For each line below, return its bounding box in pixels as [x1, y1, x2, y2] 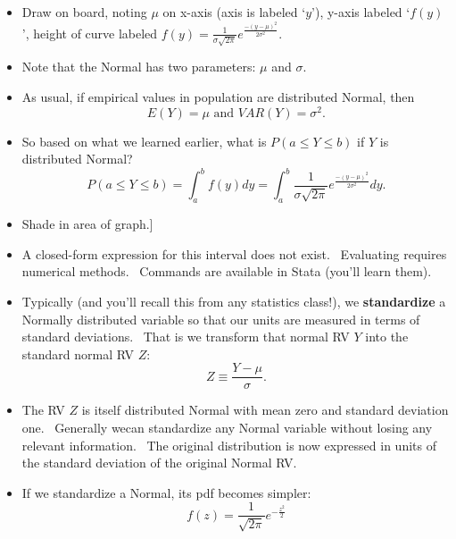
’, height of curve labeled [21, 23, 158, 42]
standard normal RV [21, 344, 134, 363]
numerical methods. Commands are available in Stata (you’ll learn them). [21, 262, 432, 281]
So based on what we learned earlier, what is [21, 131, 267, 150]
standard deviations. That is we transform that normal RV [21, 327, 350, 346]
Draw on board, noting [21, 3, 147, 21]
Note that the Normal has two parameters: [21, 57, 256, 76]
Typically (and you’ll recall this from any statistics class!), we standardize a [21, 291, 446, 310]
